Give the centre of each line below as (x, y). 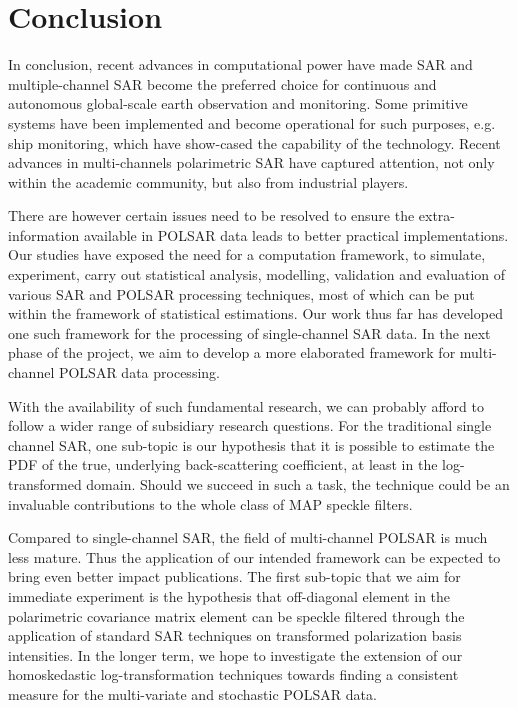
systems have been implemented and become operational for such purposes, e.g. (252, 122)
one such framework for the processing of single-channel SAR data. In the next (249, 332)
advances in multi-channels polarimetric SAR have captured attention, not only (251, 162)
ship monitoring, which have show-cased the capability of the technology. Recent (254, 142)
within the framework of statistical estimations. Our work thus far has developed (255, 313)
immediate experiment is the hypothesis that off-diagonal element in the (229, 595)
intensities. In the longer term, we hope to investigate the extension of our (235, 654)
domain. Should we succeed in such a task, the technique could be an (298, 484)
